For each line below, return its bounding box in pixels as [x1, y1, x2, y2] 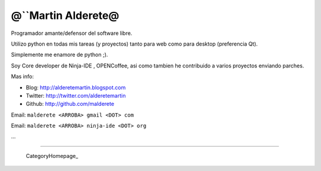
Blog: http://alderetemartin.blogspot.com [26, 83, 126, 91]
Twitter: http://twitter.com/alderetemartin [26, 92, 126, 99]
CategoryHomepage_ [26, 152, 78, 159]
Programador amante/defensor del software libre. [11, 30, 133, 37]
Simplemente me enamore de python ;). [11, 51, 108, 59]
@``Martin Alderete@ [11, 9, 119, 22]
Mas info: [11, 73, 34, 80]
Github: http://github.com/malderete [26, 101, 115, 108]
